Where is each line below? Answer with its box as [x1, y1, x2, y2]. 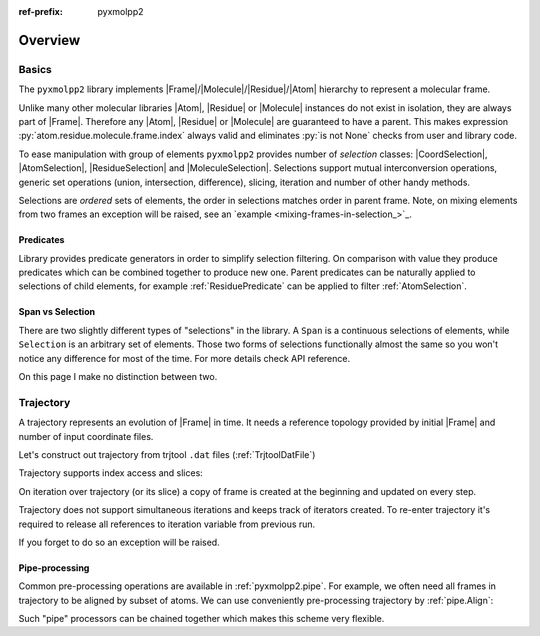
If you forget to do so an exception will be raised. [18, 536, 220, 548]
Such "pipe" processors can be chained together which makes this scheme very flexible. [18, 613, 385, 625]
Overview [18, 31, 81, 49]
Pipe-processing [18, 561, 90, 574]
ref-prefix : [18, 6, 64, 17]
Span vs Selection [18, 306, 95, 318]
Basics [18, 62, 52, 76]
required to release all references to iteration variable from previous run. [18, 518, 316, 530]
